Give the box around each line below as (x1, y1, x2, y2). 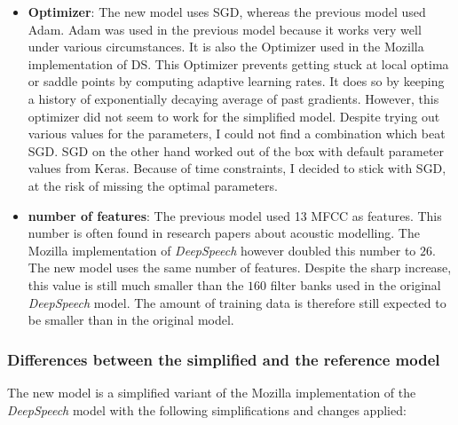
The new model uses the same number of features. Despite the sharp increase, (28, 258, 452, 277)
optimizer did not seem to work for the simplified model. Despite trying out (28, 106, 440, 125)
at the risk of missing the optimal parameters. (28, 176, 278, 194)
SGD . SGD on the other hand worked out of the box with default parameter (28, 141, 445, 160)
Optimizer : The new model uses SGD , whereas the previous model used (28, 3, 426, 20)
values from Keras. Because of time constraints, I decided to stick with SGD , (28, 159, 446, 177)
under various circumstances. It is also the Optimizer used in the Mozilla (28, 37, 424, 56)
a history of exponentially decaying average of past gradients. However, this (28, 89, 439, 107)
